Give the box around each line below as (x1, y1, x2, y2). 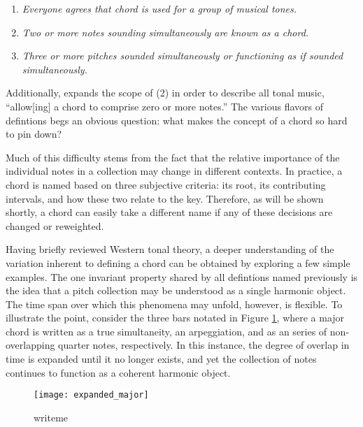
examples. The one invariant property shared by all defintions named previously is (6, 269, 358, 284)
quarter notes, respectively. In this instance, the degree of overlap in (58, 338, 350, 352)
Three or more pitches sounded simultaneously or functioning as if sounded (22, 48, 343, 63)
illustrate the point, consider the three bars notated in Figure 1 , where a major (6, 310, 345, 325)
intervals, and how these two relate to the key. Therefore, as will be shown (6, 191, 324, 205)
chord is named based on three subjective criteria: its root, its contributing (6, 177, 326, 191)
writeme (34, 410, 69, 424)
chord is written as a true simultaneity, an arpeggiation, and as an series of (6, 324, 327, 338)
